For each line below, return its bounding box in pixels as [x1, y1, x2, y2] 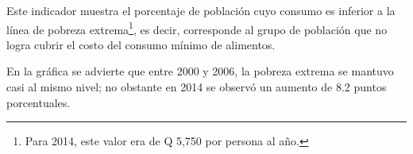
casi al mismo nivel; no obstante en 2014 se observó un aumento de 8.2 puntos [6, 79, 387, 95]
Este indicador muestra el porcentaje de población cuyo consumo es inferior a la [6, 2, 396, 18]
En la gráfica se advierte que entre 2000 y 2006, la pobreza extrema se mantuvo [6, 63, 394, 79]
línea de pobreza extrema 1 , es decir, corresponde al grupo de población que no [6, 18, 388, 37]
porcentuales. [6, 94, 71, 110]
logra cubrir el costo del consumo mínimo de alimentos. [6, 36, 276, 52]
